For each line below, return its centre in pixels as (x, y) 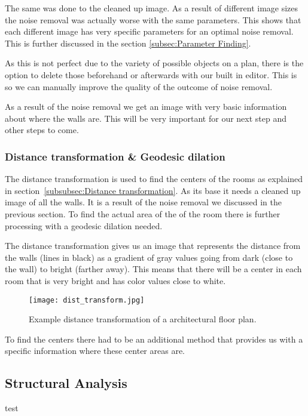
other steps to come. (42, 130)
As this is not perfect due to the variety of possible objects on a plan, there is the (154, 63)
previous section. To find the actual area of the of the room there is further (143, 213)
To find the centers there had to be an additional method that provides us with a (154, 339)
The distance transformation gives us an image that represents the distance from (153, 246)
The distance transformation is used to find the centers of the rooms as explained (154, 179)
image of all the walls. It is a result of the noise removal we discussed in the (143, 202)
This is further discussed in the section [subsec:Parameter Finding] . (128, 43)
